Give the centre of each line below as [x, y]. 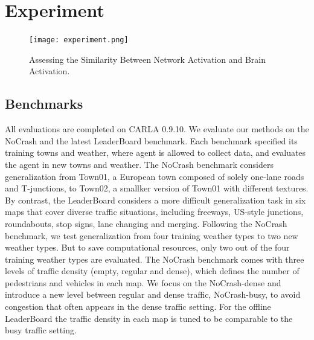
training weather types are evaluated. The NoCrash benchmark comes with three [155, 259]
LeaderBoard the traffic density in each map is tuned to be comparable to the [149, 318]
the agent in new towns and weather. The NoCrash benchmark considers [139, 164]
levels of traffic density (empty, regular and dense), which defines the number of [152, 271]
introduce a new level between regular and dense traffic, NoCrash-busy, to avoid [153, 294]
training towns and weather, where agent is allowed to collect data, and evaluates [155, 152]
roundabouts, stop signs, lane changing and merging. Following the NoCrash [146, 223]
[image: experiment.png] [79, 40]
